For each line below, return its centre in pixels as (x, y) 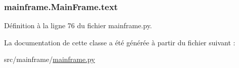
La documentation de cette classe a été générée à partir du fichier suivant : (120, 42)
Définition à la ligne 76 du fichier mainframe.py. (78, 25)
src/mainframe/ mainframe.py (50, 59)
